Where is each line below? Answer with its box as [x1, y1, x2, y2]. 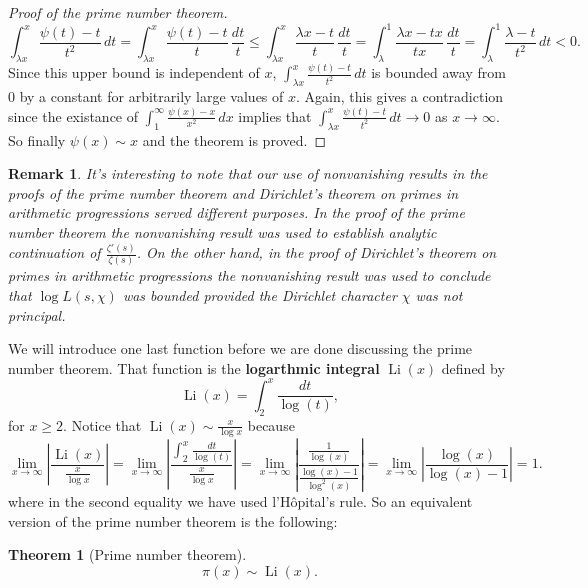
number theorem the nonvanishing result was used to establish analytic [8, 222, 437, 243]
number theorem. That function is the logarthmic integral [8, 357, 380, 378]
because [247, 414, 295, 435]
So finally [8, 129, 66, 150]
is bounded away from [371, 62, 506, 83]
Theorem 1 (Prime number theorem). [8, 544, 247, 565]
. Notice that [63, 414, 142, 435]
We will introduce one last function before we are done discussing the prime [8, 338, 473, 359]
